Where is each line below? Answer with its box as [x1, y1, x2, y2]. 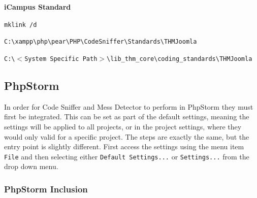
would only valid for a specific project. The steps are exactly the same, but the [4, 131, 249, 142]
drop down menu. [4, 161, 58, 172]
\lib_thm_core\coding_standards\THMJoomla [106, 55, 252, 62]
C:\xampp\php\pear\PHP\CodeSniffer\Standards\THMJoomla [4, 38, 197, 46]
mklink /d [4, 21, 37, 28]
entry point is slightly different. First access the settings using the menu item [4, 141, 244, 152]
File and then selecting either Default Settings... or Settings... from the [4, 151, 249, 161]
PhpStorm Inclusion [4, 182, 88, 195]
